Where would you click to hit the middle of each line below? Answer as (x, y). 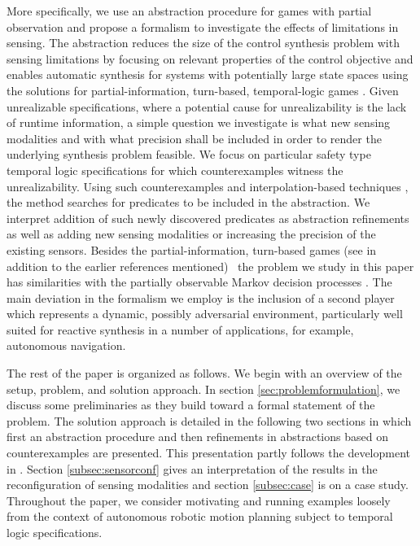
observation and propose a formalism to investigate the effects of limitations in (203, 26)
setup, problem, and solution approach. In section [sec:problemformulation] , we (203, 389)
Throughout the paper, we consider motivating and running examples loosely (199, 500)
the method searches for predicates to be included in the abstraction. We (188, 202)
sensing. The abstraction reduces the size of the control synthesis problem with (203, 43)
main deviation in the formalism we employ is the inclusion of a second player (201, 297)
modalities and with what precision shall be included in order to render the (194, 138)
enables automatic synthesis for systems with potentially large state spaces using (208, 74)
